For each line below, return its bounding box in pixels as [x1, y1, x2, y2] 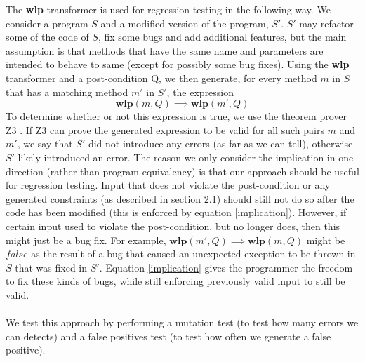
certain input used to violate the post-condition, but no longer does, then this [6, 218, 340, 233]
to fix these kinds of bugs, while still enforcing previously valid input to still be [6, 274, 345, 288]
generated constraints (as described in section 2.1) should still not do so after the [6, 191, 354, 206]
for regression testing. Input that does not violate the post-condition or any [6, 177, 331, 192]
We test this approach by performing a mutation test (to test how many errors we [6, 315, 359, 330]
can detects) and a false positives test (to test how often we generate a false [6, 328, 331, 343]
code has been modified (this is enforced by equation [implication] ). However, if [6, 205, 347, 220]
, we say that [17, 136, 73, 151]
